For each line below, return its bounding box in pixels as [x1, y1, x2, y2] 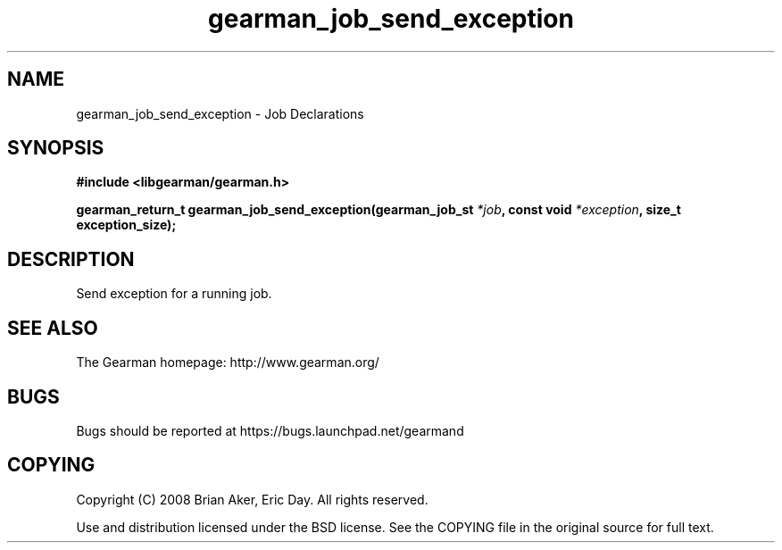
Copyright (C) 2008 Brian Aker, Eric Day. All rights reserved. [76, 491, 428, 507]
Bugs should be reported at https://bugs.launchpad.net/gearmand [76, 422, 464, 438]
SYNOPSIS [7, 137, 104, 160]
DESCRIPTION [7, 247, 135, 271]
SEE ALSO [7, 316, 98, 339]
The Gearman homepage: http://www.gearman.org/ [76, 354, 379, 371]
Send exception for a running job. [76, 286, 272, 302]
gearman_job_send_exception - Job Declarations [76, 105, 364, 121]
